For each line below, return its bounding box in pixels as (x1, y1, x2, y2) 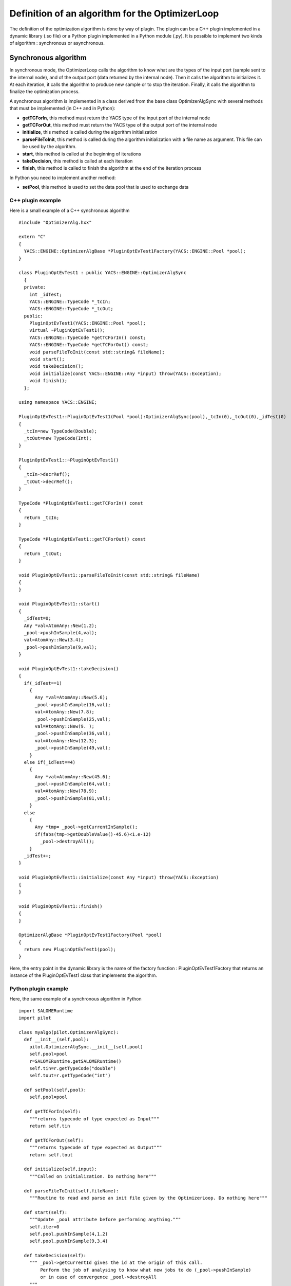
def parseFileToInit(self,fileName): (24, 1188, 119, 1193)
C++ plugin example (9, 197, 61, 204)
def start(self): (24, 1209, 68, 1215)
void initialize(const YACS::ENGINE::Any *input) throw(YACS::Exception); (29, 370, 222, 377)
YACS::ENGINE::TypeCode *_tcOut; (29, 306, 114, 312)
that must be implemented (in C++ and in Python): (9, 105, 115, 112)
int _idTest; (29, 291, 62, 297)
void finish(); (29, 378, 68, 384)
